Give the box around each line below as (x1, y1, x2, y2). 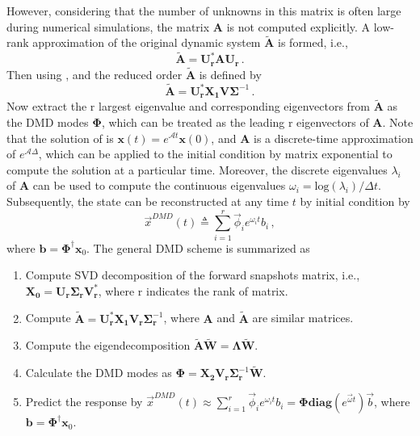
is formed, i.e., (278, 34, 348, 51)
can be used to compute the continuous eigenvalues (32, 177, 286, 194)
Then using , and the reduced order (6, 65, 183, 82)
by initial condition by (300, 192, 410, 209)
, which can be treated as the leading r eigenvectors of (101, 113, 369, 130)
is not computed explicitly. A (226, 18, 371, 35)
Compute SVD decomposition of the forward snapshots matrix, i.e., (25, 266, 360, 283)
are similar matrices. (252, 309, 354, 326)
